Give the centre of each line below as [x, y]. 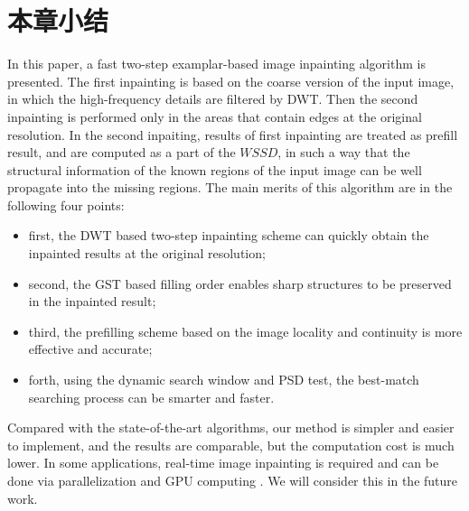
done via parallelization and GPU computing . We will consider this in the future [233, 480]
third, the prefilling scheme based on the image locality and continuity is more [245, 331]
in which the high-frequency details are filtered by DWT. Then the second [213, 99]
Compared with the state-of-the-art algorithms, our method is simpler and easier [231, 427]
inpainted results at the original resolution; [147, 253]
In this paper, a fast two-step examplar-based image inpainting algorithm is [216, 64]
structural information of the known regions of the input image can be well [215, 169]
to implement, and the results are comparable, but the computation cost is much [231, 445]
